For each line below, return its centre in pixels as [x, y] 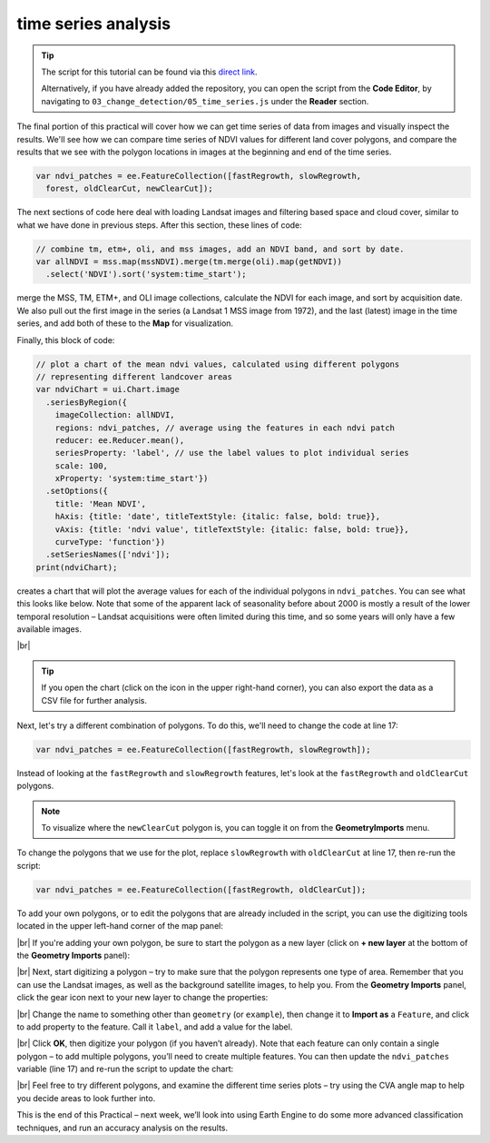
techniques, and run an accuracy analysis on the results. [122, 1128]
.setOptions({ [77, 491]
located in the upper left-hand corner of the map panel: [120, 926]
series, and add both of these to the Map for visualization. [125, 323]
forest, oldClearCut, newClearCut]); [129, 189]
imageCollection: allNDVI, [115, 415]
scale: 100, [82, 466]
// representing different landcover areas [134, 376]
